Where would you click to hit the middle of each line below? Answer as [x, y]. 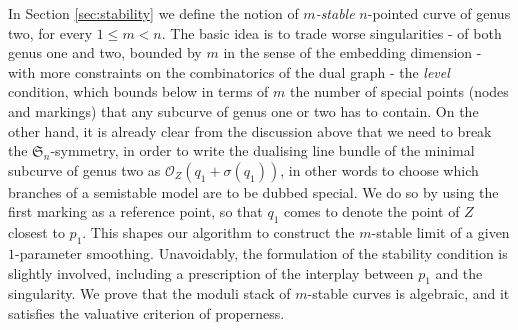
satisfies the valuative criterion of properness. [146, 312]
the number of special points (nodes [399, 91]
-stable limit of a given [440, 232]
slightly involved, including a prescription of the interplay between [211, 272]
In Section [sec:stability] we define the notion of [153, 13]
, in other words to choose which [379, 169]
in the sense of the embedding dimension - [352, 52]
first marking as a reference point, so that [135, 211]
